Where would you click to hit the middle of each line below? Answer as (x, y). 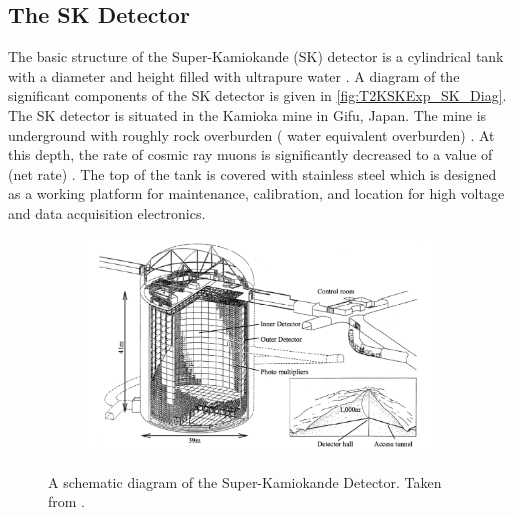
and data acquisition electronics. (107, 212)
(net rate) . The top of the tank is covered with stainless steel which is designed (252, 173)
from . (67, 501)
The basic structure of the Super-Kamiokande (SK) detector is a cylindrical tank (256, 56)
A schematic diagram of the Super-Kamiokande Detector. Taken (245, 481)
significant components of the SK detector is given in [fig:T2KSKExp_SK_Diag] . (257, 95)
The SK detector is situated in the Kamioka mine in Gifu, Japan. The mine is (247, 114)
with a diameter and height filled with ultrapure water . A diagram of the (234, 75)
